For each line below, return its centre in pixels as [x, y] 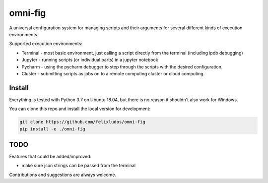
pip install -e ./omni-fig [52, 129]
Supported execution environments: [46, 44]
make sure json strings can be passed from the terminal [79, 166]
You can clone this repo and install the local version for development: [80, 109]
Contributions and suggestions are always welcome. [63, 175]
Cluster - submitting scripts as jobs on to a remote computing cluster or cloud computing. [113, 73]
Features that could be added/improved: [50, 157]
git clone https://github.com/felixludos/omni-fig [83, 122]
